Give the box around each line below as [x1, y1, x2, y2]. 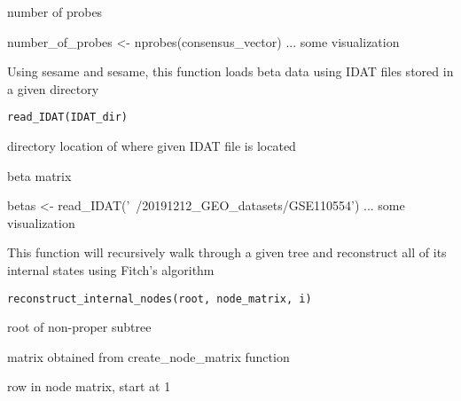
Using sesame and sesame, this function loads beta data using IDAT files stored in [7, 62, 454, 81]
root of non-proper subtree [7, 318, 152, 336]
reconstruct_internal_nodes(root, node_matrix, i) [7, 292, 312, 305]
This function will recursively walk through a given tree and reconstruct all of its [7, 243, 447, 262]
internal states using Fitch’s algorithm [7, 261, 215, 279]
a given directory [7, 79, 99, 98]
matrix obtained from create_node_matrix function [7, 347, 290, 366]
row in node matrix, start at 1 [7, 377, 171, 396]
